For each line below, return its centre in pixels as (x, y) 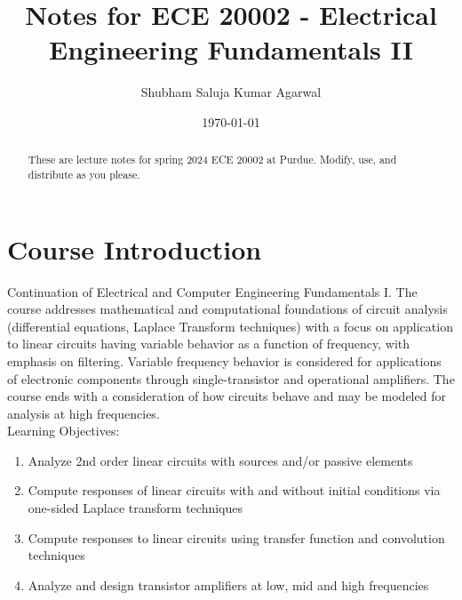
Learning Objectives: (64, 431)
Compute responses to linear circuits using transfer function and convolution (236, 537)
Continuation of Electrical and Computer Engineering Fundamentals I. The (212, 291)
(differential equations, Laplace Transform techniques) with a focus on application (230, 326)
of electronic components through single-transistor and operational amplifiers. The (231, 378)
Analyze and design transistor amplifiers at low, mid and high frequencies (228, 584)
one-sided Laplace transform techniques (135, 508)
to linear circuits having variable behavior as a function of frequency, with (209, 344)
